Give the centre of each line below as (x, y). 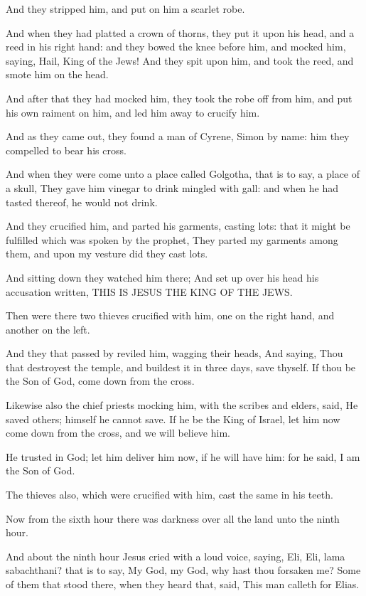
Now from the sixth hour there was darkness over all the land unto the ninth (173, 518)
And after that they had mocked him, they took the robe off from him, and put (179, 98)
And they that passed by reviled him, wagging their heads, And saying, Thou (174, 353)
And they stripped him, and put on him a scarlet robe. (125, 9)
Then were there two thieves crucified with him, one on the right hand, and (170, 315)
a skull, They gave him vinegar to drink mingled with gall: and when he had (172, 187)
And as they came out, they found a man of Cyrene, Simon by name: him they (178, 136)
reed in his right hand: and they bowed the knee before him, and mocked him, (176, 47)
